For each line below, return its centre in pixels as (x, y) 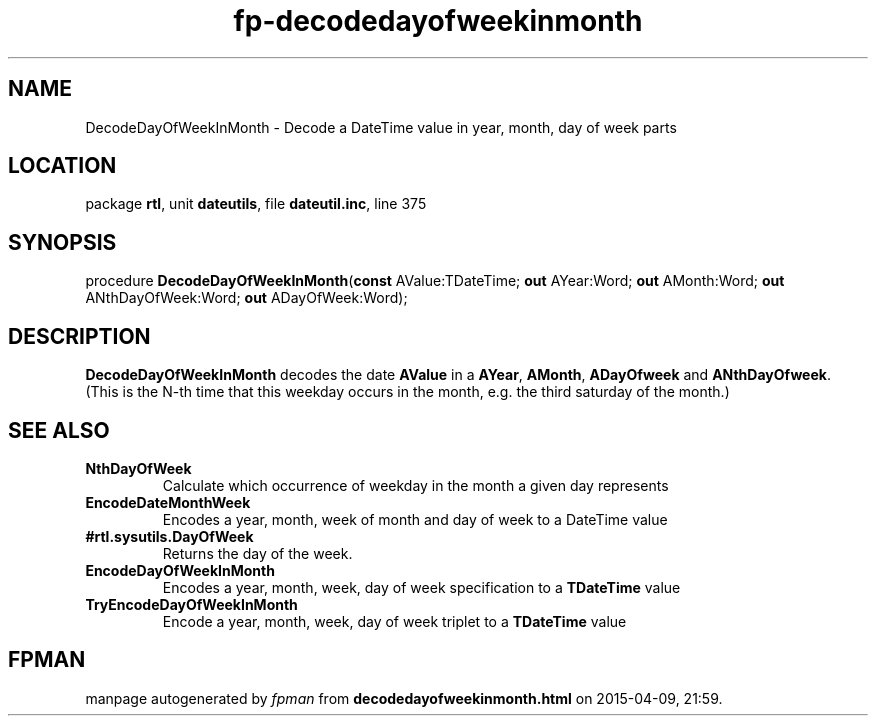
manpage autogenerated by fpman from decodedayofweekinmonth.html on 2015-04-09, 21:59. (404, 698)
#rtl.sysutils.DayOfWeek (169, 536)
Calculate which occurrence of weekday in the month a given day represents (415, 485)
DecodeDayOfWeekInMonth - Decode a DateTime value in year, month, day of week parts (381, 127)
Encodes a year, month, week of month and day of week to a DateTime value (415, 519)
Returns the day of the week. (257, 553)
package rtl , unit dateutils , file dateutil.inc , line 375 (256, 204)
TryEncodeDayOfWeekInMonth (191, 604)
